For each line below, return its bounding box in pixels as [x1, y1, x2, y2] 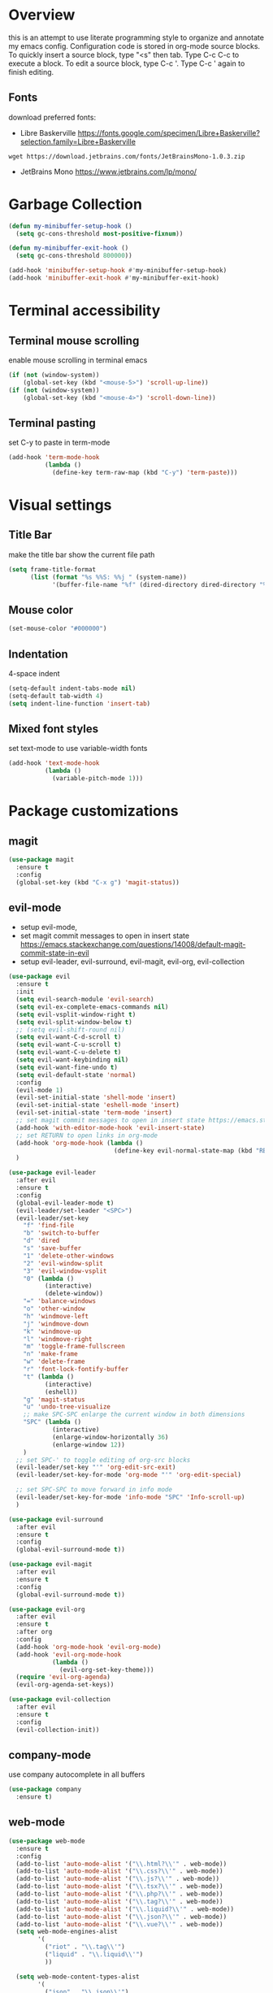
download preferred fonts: [8, 112, 96, 122]
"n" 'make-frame [23, 1350, 79, 1358]
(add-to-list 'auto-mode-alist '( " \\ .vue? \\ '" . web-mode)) [15, 1920, 223, 1928]
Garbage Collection [8, 195, 142, 213]
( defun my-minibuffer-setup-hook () [8, 222, 132, 230]
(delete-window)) [44, 1290, 104, 1298]
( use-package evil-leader [8, 1169, 96, 1177]
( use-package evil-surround [8, 1515, 104, 1523]
